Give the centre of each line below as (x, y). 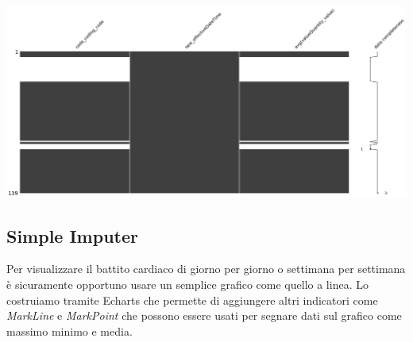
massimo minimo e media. (69, 330)
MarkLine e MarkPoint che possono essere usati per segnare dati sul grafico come (204, 315)
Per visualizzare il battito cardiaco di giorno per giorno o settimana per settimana (206, 269)
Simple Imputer (72, 235)
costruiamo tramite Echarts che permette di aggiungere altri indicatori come (192, 300)
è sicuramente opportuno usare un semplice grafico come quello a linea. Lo (187, 284)
